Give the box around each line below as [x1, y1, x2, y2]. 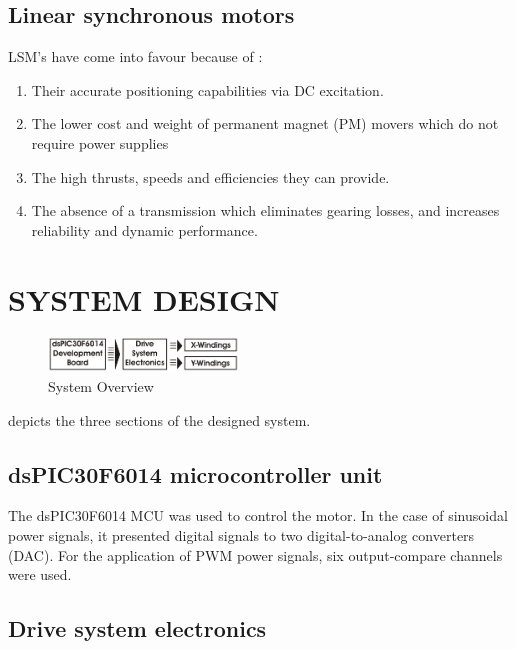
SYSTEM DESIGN [8, 278, 280, 319]
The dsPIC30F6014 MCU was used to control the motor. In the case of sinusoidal [8, 505, 508, 526]
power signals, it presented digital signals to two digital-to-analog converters [8, 525, 475, 546]
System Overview [48, 376, 154, 397]
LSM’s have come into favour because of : [8, 46, 263, 67]
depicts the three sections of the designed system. [8, 409, 311, 430]
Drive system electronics [8, 613, 267, 644]
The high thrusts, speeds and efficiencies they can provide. [31, 166, 390, 187]
